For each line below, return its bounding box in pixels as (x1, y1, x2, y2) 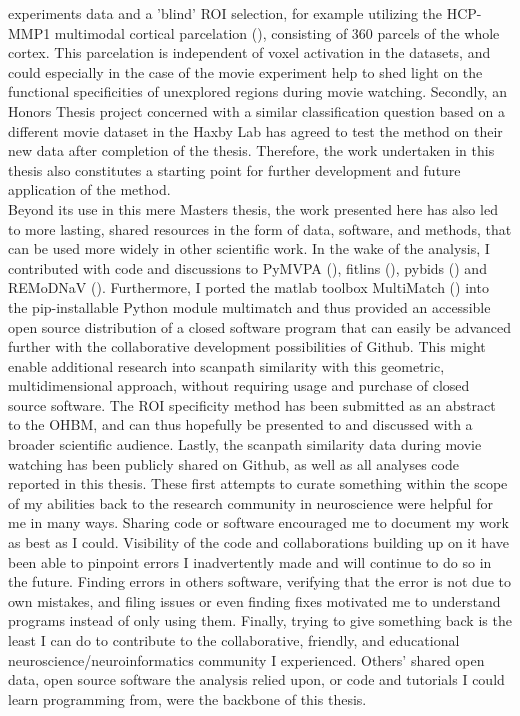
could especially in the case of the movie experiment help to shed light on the (8, 61, 483, 82)
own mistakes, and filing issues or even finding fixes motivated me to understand (8, 590, 501, 611)
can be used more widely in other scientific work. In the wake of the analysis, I (8, 238, 490, 259)
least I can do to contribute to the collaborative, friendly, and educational (8, 630, 460, 650)
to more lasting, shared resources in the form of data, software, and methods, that (8, 218, 512, 239)
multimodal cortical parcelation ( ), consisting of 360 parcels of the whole (54, 22, 500, 43)
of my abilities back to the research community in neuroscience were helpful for (8, 492, 493, 513)
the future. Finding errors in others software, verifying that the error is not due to (8, 571, 511, 592)
